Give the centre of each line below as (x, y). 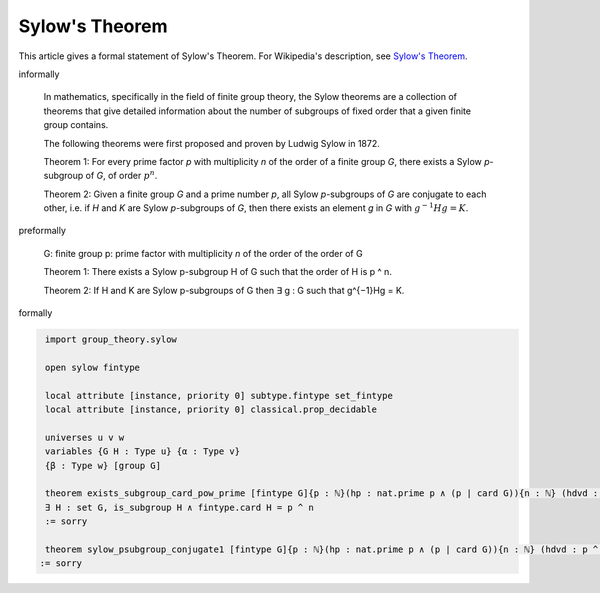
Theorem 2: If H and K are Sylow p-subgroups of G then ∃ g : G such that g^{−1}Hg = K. (224, 290)
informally (39, 74)
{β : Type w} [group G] (103, 465)
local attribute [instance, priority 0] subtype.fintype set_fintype (219, 395)
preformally (42, 231)
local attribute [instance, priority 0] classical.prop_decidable (211, 409)
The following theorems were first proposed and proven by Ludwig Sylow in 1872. (211, 143)
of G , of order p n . (121, 175)
